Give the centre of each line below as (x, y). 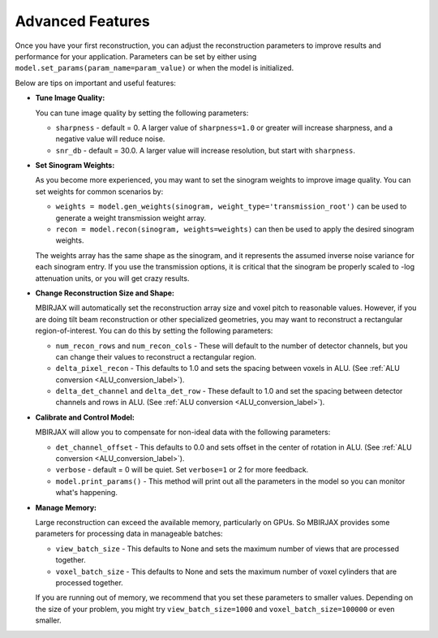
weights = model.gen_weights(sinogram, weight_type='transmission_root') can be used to (231, 206)
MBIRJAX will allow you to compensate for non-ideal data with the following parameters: (183, 432)
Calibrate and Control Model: (85, 417)
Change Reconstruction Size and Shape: (105, 293)
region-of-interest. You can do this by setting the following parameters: (154, 331)
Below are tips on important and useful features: (95, 83)
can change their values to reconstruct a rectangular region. (156, 356)
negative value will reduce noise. (110, 139)
